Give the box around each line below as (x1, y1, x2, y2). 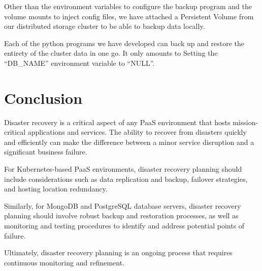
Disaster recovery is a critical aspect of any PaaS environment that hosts (4, 117, 231, 127)
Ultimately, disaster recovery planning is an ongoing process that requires (4, 247, 233, 258)
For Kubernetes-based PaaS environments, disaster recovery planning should (4, 164, 242, 174)
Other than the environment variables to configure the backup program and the (4, 1, 252, 11)
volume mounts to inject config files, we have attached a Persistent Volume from (4, 11, 254, 21)
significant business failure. (4, 146, 87, 157)
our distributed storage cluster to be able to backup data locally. (4, 21, 205, 31)
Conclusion (4, 87, 83, 108)
